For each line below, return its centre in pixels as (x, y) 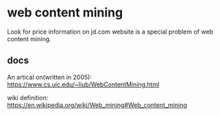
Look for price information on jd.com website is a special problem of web (110, 32)
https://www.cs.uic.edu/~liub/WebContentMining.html (83, 84)
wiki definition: (28, 97)
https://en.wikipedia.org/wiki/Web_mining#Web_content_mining (97, 105)
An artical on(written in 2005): (50, 77)
